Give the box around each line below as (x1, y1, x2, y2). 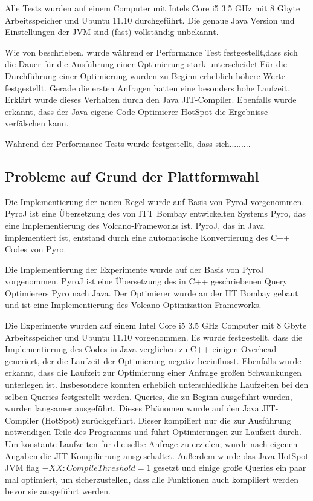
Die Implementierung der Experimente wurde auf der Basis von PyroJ (5, 263, 265, 275)
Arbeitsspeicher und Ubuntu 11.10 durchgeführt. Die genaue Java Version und (5, 13, 295, 26)
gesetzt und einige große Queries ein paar (153, 461, 306, 474)
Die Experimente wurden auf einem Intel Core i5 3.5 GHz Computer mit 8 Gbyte (5, 319, 307, 332)
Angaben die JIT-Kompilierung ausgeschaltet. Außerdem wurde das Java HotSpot (5, 449, 309, 462)
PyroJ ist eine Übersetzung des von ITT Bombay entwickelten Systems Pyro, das (5, 207, 306, 220)
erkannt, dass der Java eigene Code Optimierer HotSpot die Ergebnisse (5, 105, 268, 117)
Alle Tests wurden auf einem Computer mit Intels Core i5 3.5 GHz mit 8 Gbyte (5, 2, 300, 14)
